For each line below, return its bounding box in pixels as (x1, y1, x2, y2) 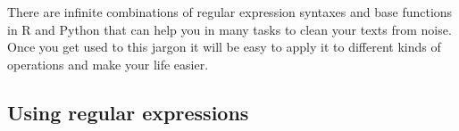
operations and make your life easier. (7, 54, 209, 73)
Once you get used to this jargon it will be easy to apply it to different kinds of (7, 37, 441, 56)
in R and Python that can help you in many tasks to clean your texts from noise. (7, 20, 452, 38)
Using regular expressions (7, 98, 249, 126)
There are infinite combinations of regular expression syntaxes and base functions (7, 3, 453, 20)
